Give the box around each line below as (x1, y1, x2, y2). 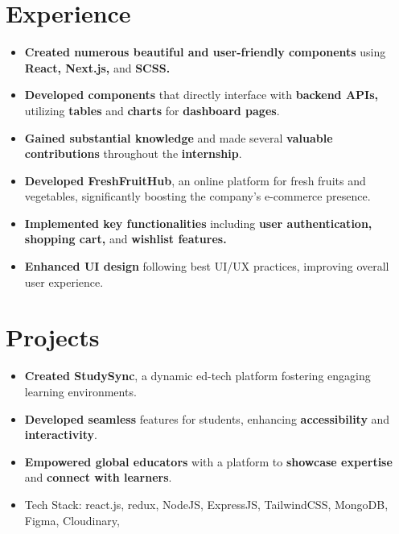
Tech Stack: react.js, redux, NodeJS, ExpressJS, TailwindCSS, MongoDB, (24, 495, 389, 512)
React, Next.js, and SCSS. (24, 59, 171, 76)
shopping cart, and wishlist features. (24, 230, 227, 247)
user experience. (24, 273, 104, 290)
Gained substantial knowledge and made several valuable (24, 129, 333, 146)
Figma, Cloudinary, (24, 511, 120, 528)
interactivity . (24, 426, 97, 443)
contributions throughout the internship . (24, 145, 242, 162)
